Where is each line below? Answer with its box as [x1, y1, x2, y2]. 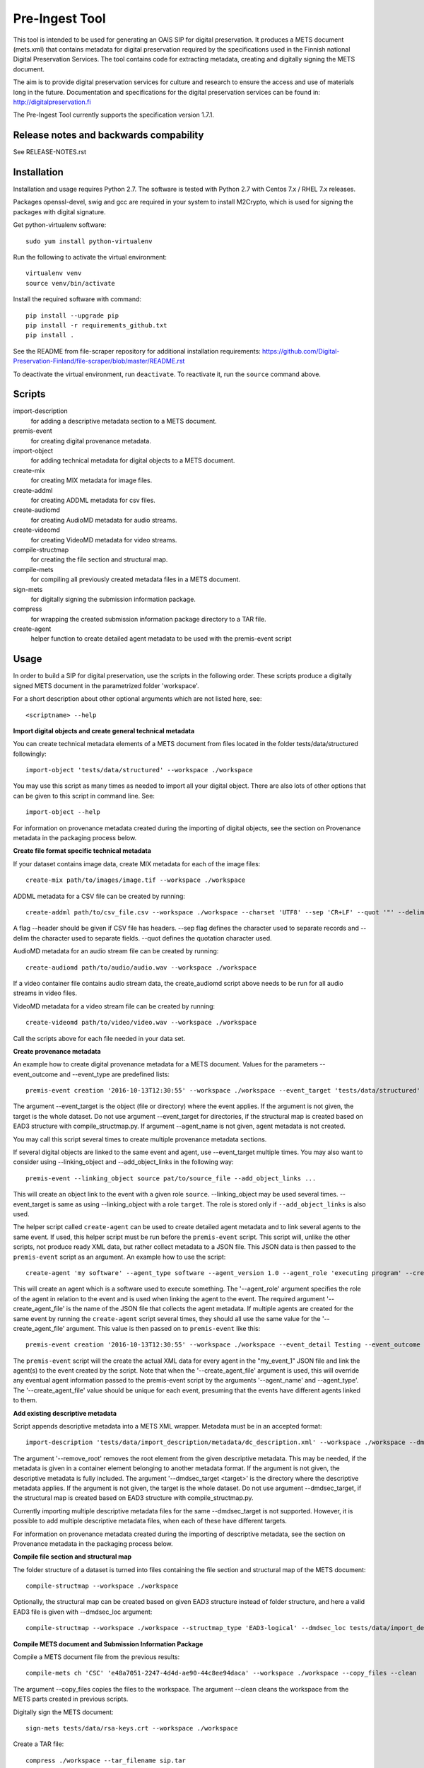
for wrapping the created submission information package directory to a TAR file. [30, 615, 266, 623]
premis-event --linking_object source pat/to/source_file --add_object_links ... [25, 1174, 317, 1182]
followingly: [13, 750, 47, 758]
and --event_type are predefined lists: [59, 1070, 170, 1078]
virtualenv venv [25, 269, 82, 277]
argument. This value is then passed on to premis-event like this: [66, 1324, 261, 1332]
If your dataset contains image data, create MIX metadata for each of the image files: [13, 859, 261, 868]
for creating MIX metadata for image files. [30, 476, 153, 484]
